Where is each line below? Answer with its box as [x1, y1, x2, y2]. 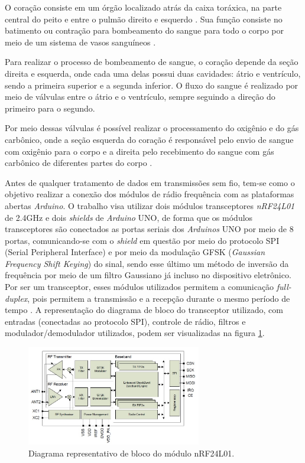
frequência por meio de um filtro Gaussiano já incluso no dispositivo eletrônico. [5, 269, 291, 281]
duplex [5, 292, 28, 304]
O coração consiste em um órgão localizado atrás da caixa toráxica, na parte [5, 1, 282, 13]
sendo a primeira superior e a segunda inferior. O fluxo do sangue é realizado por [5, 79, 298, 91]
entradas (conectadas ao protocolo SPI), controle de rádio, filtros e [5, 315, 246, 327]
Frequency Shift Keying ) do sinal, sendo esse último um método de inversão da [5, 257, 289, 269]
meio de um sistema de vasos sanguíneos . [5, 35, 156, 48]
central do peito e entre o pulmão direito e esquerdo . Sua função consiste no [5, 12, 283, 25]
